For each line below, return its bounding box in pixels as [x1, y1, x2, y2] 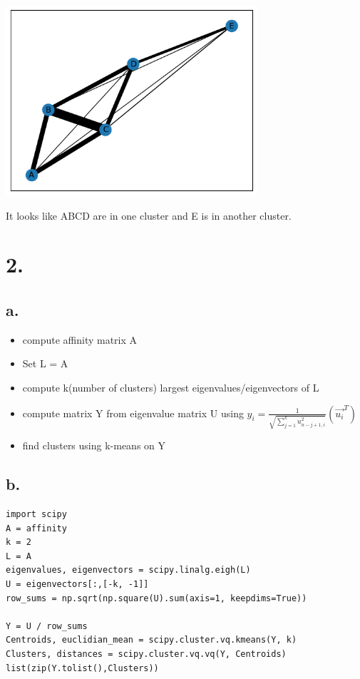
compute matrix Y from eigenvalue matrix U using [22, 405, 244, 420]
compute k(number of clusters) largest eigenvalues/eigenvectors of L [22, 379, 319, 394]
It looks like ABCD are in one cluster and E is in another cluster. [6, 208, 292, 223]
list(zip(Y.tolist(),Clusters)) [6, 663, 159, 673]
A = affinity [6, 523, 67, 533]
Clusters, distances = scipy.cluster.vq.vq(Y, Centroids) [6, 648, 287, 659]
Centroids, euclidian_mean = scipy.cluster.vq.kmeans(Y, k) [6, 635, 297, 645]
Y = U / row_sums [6, 621, 88, 631]
